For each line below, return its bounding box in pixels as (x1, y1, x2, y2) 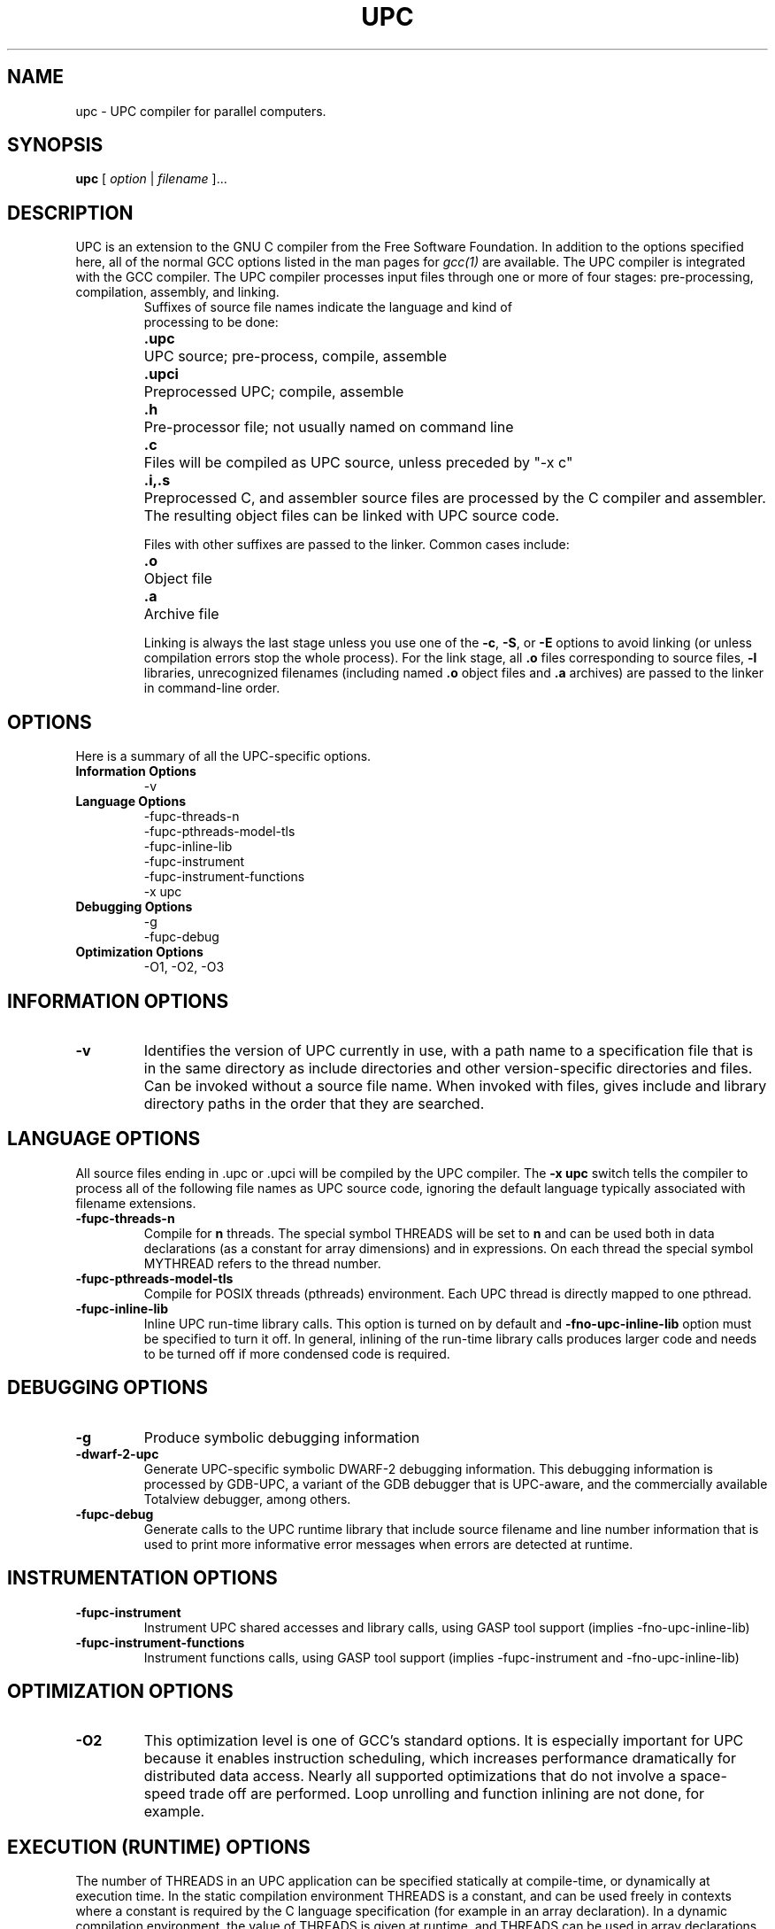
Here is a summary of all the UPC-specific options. (75, 748, 372, 764)
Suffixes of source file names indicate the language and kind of (143, 299, 512, 315)
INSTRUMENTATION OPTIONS (7, 1567, 278, 1590)
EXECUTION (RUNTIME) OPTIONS (7, 1835, 311, 1858)
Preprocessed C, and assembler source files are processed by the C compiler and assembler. (143, 489, 766, 507)
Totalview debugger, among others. (143, 1491, 351, 1507)
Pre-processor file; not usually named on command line (143, 418, 514, 437)
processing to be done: (143, 314, 279, 330)
